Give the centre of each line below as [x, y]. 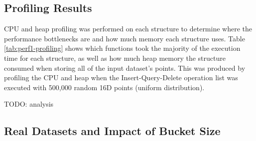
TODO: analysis [29, 104]
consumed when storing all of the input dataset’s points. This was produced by [125, 68]
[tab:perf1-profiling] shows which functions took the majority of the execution [122, 48]
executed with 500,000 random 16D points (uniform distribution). [104, 87]
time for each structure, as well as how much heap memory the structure [115, 58]
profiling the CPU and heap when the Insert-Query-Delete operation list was [121, 77]
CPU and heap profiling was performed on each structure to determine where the [128, 29]
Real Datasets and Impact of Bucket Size [112, 131]
